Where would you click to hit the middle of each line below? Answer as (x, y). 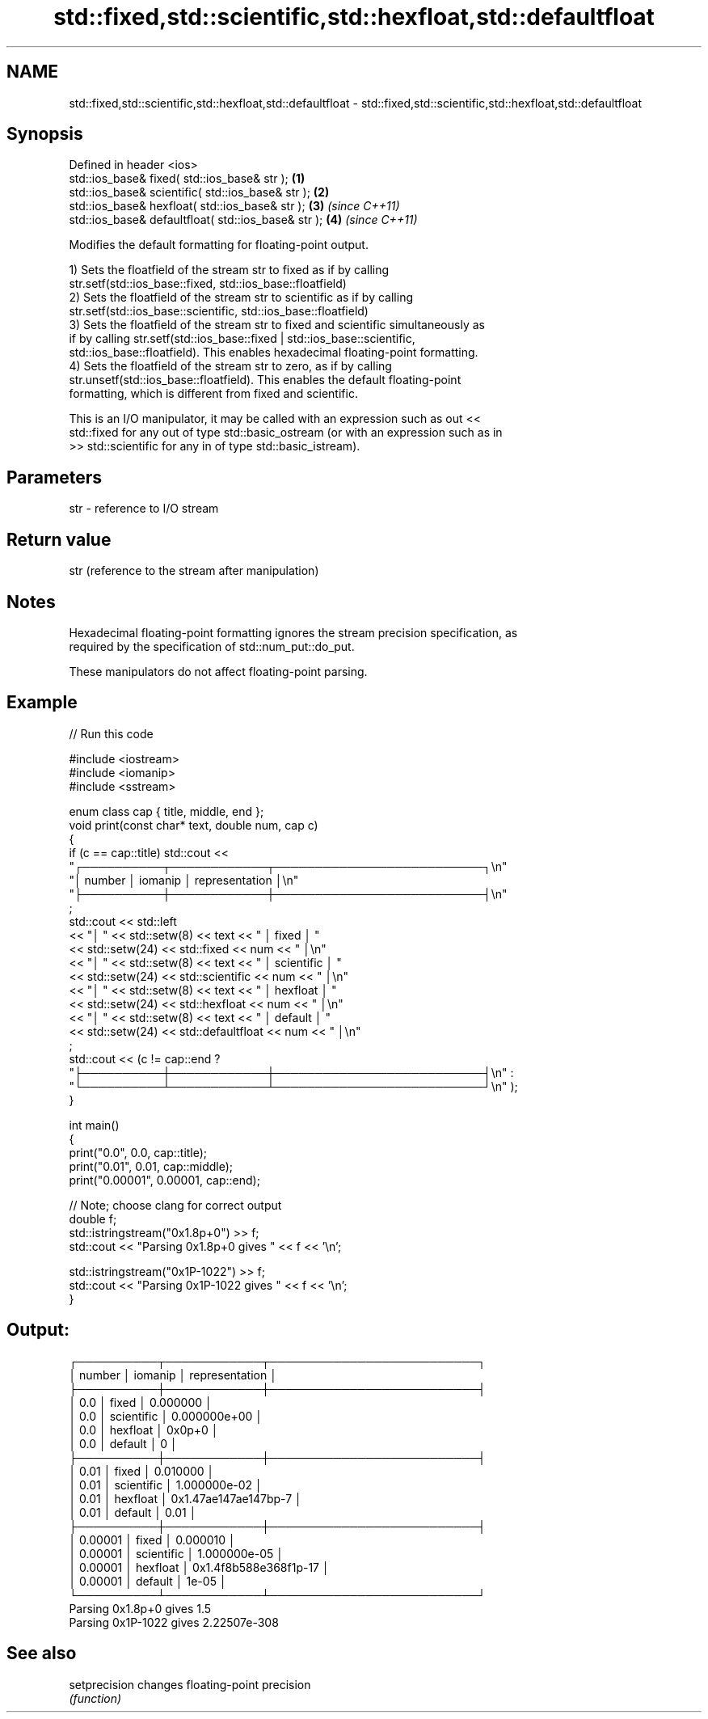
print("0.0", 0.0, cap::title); (138, 1152)
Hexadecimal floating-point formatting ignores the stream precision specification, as (293, 632)
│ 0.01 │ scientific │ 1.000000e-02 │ (166, 1485)
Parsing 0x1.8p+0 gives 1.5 (140, 1608)
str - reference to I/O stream (144, 509)
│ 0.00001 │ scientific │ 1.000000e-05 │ (177, 1553)
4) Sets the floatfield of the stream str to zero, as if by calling (230, 366)
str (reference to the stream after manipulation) (194, 571)
